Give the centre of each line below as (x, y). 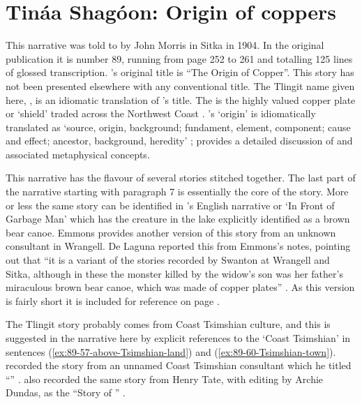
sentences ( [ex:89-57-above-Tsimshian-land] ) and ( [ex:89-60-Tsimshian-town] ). (171, 351)
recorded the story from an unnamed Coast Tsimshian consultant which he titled (179, 365)
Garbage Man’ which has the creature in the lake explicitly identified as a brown (178, 219)
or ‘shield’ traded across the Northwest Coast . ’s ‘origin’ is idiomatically (161, 113)
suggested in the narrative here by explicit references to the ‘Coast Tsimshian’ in (178, 338)
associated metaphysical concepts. (78, 154)
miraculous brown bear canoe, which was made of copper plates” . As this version (180, 287)
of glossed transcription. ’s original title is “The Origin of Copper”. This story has (180, 72)
